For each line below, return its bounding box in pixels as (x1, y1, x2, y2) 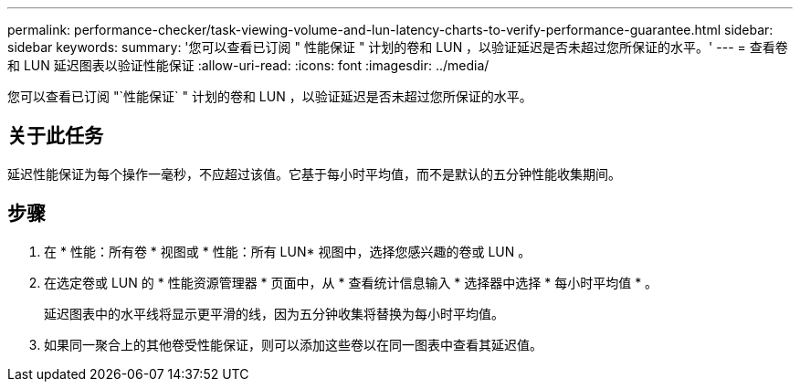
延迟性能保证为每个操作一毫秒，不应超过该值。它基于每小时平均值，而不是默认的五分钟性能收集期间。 (7, 165, 621, 182)
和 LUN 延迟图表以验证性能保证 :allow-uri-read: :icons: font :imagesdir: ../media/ (7, 58, 489, 73)
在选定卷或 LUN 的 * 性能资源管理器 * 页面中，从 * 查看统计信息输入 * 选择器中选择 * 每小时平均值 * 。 (44, 274, 658, 290)
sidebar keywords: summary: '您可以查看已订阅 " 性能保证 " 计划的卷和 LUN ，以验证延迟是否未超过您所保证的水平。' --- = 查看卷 (7, 39, 788, 55)
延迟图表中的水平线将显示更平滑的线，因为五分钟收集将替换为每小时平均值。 (44, 305, 504, 321)
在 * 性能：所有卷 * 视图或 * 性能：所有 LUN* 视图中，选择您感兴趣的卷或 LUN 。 (44, 243, 532, 259)
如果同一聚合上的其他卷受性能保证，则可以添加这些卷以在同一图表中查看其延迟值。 (44, 336, 542, 352)
